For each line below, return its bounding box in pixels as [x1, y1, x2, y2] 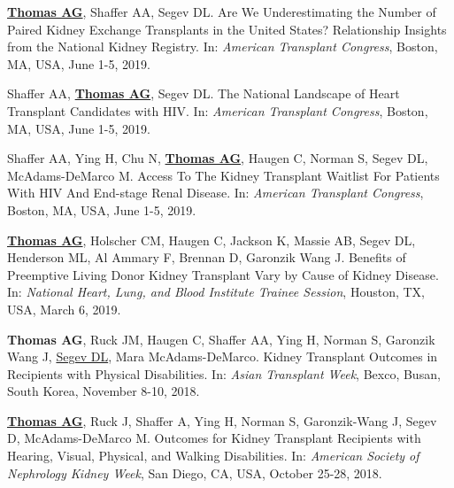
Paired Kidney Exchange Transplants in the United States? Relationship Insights [7, 19, 447, 38]
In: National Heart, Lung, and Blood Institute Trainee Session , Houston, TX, [7, 283, 425, 301]
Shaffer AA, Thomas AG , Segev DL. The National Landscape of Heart [7, 84, 400, 103]
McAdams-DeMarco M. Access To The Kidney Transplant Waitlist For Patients [7, 166, 440, 184]
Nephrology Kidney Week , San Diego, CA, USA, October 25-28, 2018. [7, 463, 382, 482]
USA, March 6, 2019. [7, 299, 121, 318]
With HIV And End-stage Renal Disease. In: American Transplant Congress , [7, 183, 424, 202]
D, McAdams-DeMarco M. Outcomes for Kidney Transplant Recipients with [7, 429, 421, 447]
